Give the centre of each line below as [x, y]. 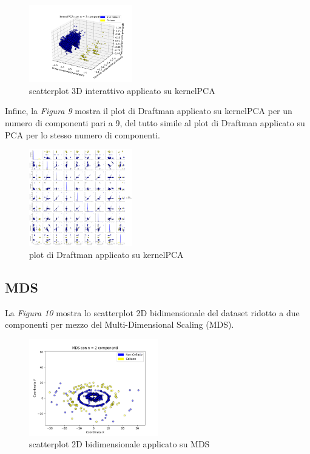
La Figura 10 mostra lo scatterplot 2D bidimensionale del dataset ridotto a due [152, 312]
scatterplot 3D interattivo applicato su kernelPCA [122, 90]
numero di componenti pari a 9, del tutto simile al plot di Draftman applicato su [155, 122]
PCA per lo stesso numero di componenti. [83, 134]
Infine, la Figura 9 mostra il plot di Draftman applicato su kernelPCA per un [149, 111]
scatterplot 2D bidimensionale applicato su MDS [120, 444]
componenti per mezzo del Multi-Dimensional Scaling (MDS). [120, 324]
